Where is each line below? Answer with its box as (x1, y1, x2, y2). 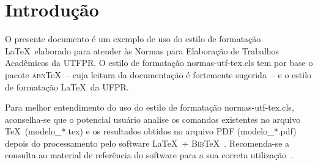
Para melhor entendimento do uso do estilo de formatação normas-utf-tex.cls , (5, 101, 294, 114)
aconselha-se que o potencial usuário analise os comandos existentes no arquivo (5, 112, 301, 125)
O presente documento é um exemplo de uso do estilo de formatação (5, 32, 261, 45)
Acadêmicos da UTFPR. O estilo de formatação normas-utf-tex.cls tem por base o (5, 56, 313, 69)
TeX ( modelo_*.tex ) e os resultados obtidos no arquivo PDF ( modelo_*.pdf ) (5, 125, 297, 137)
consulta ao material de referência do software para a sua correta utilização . (5, 148, 294, 161)
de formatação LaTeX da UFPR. (5, 80, 129, 93)
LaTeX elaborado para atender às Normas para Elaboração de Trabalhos (5, 44, 279, 57)
